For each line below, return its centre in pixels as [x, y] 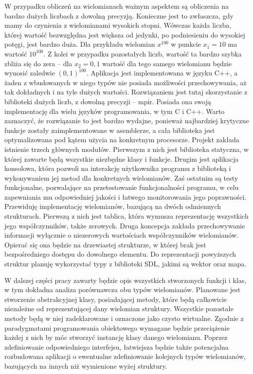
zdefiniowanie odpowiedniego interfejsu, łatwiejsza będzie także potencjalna [117, 346]
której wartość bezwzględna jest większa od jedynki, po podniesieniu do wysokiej [125, 34]
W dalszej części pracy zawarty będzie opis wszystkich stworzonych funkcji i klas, [126, 280]
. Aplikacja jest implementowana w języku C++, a [162, 73]
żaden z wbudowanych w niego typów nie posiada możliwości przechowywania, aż [126, 82]
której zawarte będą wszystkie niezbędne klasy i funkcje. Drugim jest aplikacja [122, 159]
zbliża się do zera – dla [38, 63]
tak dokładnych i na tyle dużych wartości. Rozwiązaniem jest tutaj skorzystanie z [126, 92]
